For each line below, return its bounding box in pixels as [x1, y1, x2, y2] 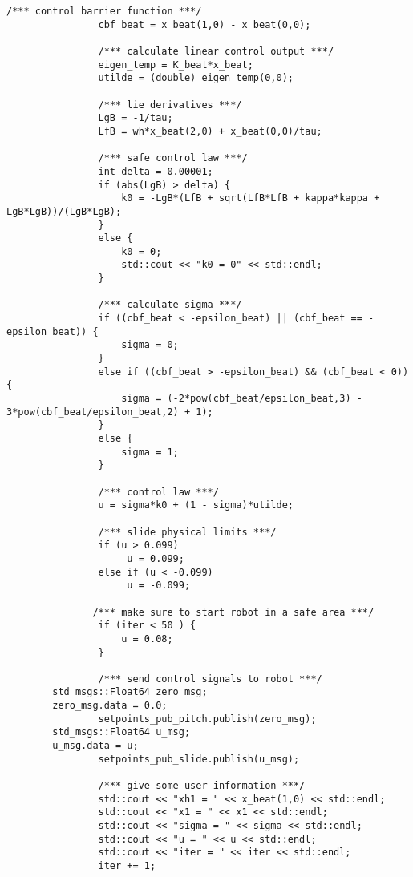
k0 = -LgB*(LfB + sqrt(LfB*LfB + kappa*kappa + [121, 192, 380, 204]
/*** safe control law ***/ [98, 152, 248, 164]
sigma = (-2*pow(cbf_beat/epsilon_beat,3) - [121, 393, 362, 405]
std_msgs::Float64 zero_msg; [52, 686, 208, 698]
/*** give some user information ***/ [98, 780, 306, 792]
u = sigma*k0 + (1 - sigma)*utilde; [98, 499, 294, 511]
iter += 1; [98, 860, 156, 871]
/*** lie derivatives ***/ [98, 99, 242, 111]
